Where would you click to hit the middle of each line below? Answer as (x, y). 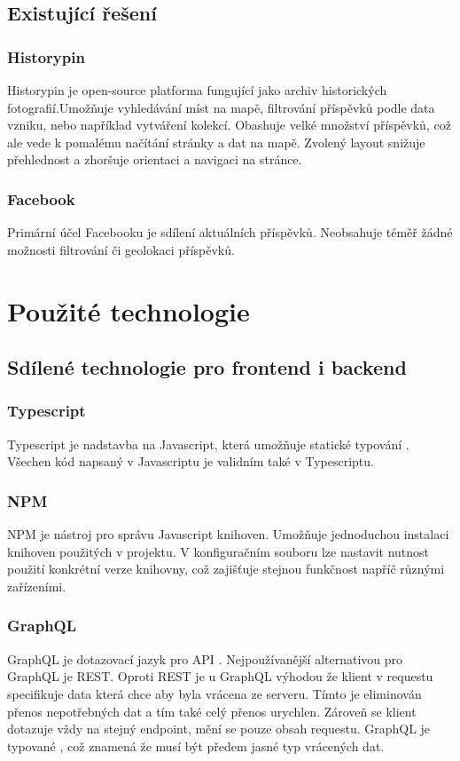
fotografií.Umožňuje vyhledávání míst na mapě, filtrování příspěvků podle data (221, 107)
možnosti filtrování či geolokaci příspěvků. (121, 249)
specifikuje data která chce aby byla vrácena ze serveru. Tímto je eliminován (214, 693)
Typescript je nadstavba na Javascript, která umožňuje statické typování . (208, 444)
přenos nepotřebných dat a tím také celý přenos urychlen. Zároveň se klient (212, 711)
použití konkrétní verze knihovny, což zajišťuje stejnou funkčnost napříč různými (226, 569)
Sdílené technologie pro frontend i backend (207, 367)
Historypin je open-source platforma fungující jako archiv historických (197, 90)
